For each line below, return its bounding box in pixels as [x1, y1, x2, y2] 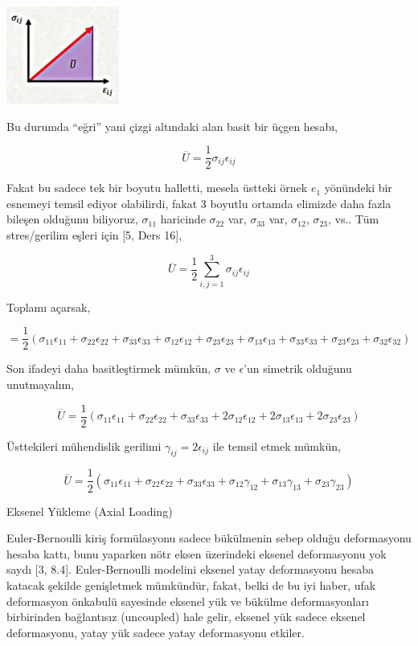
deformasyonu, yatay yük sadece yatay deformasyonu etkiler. [6, 624, 305, 640]
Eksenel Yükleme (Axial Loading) [6, 502, 173, 519]
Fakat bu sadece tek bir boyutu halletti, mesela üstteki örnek [6, 179, 308, 196]
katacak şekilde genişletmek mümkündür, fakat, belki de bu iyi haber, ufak [6, 576, 376, 593]
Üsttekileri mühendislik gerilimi [6, 437, 162, 454]
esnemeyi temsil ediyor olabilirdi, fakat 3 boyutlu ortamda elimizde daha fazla [6, 194, 391, 211]
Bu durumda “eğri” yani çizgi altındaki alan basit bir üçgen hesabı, [6, 117, 338, 134]
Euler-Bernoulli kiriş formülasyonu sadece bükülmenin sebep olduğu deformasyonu [6, 529, 412, 546]
